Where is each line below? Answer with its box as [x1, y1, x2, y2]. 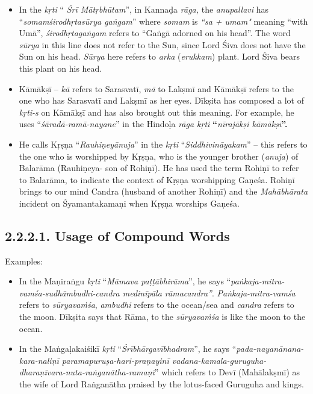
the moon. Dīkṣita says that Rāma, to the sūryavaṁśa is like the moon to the [19, 310, 306, 323]
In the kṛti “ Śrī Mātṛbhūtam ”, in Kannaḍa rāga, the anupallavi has [19, 3, 269, 15]
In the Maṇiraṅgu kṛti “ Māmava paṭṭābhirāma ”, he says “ [19, 275, 231, 287]
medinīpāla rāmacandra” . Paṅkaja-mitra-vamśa [122, 286, 296, 299]
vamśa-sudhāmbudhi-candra [19, 286, 120, 299]
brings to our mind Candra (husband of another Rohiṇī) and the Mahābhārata [19, 185, 308, 198]
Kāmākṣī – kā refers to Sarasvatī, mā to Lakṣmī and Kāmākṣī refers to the [19, 82, 294, 95]
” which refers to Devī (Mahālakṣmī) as [154, 366, 300, 378]
